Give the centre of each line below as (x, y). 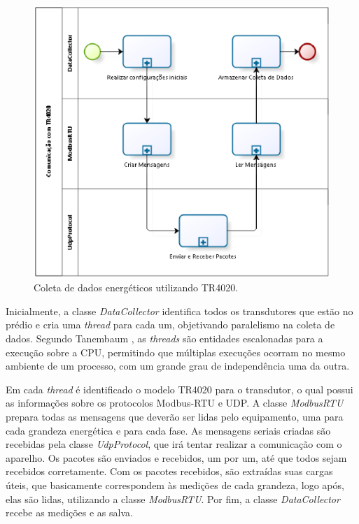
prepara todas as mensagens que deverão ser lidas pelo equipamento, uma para (175, 416)
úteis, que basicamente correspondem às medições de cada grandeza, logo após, (175, 485)
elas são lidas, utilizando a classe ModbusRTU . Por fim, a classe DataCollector (173, 498)
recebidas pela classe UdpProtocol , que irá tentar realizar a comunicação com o (174, 444)
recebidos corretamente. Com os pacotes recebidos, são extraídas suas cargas (169, 471)
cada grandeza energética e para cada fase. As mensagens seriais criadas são (168, 430)
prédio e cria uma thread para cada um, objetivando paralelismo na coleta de (170, 325)
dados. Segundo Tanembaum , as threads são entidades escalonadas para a (164, 338)
